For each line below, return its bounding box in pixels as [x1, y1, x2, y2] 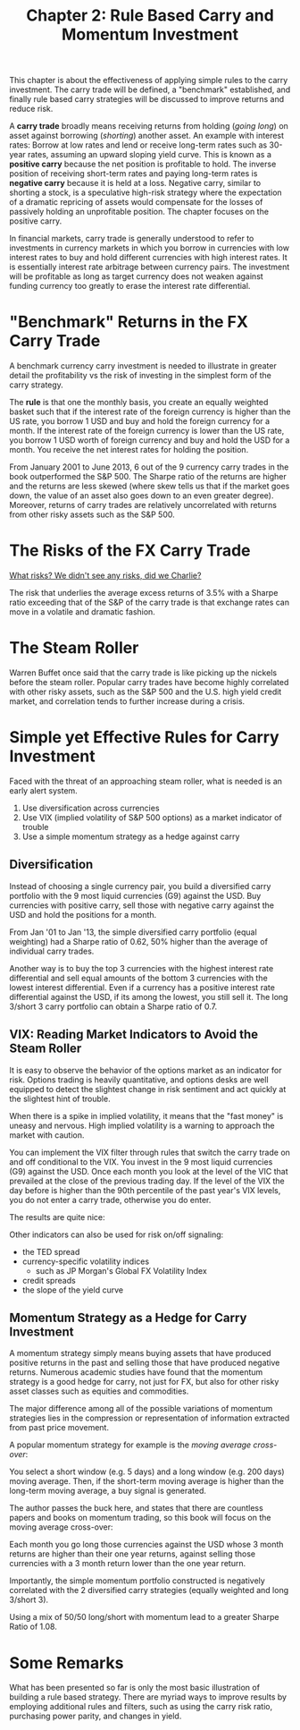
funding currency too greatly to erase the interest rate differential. [9, 281, 251, 292]
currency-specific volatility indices [21, 1256, 150, 1267]
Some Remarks [9, 1652, 124, 1673]
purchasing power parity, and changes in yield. [9, 1710, 182, 1722]
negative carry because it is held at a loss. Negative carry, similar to [9, 178, 262, 189]
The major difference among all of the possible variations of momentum [9, 1404, 273, 1414]
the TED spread [21, 1246, 80, 1257]
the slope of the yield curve [21, 1285, 123, 1295]
